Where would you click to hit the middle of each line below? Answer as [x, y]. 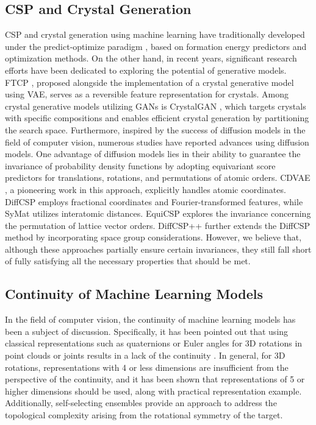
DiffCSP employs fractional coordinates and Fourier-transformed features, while [154, 201]
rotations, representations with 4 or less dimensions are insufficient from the [147, 367]
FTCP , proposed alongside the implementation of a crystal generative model [149, 82]
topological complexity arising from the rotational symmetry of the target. [144, 415]
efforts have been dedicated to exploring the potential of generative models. [146, 70]
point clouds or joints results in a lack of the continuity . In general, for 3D [145, 355]
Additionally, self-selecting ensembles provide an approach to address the [141, 403]
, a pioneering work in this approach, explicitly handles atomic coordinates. [145, 189]
